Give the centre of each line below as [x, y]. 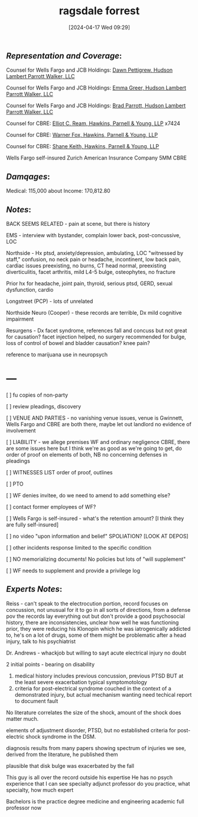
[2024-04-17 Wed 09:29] [99, 27]
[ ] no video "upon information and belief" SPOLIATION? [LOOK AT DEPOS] [97, 536]
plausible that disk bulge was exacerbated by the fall [70, 765]
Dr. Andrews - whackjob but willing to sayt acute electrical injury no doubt [96, 653]
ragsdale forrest [99, 11]
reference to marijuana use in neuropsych [57, 355]
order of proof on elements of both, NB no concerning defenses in [87, 454]
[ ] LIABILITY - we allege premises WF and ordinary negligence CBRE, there [98, 442]
